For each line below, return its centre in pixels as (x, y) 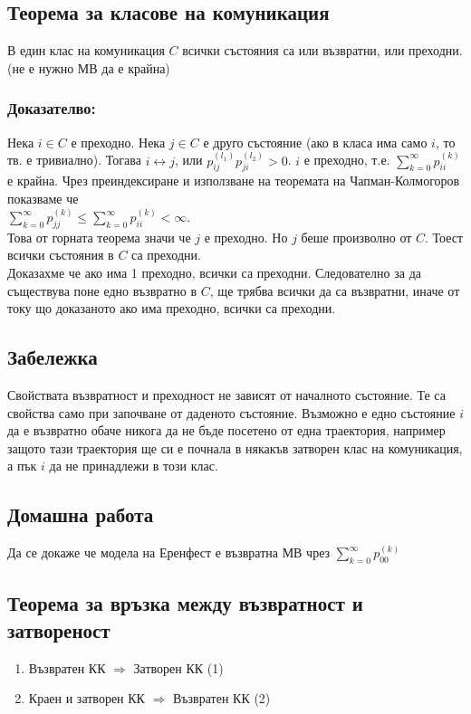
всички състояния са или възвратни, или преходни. (322, 50)
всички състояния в (61, 255)
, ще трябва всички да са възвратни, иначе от (335, 290)
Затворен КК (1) (178, 667)
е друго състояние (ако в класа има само (315, 142)
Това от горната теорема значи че (99, 237)
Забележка (53, 357)
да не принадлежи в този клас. (134, 466)
